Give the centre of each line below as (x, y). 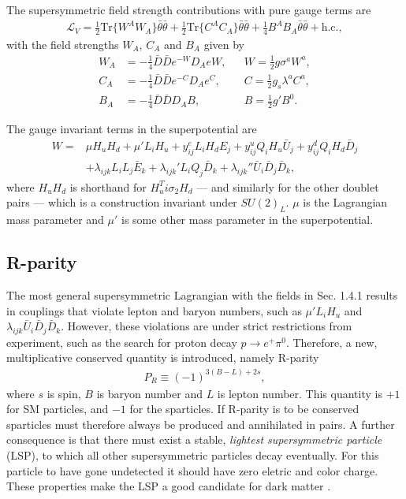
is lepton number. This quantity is (300, 393)
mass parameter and (55, 220)
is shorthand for (108, 186)
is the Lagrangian (345, 202)
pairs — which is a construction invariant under (122, 202)
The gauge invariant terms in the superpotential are (132, 129)
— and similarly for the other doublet (288, 186)
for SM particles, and (58, 409)
